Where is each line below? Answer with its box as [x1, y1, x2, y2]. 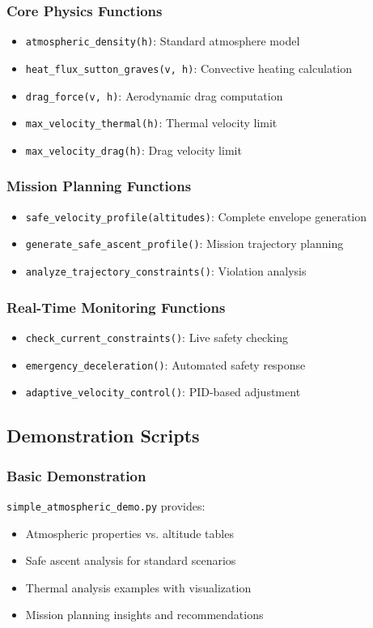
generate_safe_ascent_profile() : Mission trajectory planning [25, 235, 344, 252]
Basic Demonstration [6, 465, 146, 485]
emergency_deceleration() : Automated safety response [25, 356, 306, 373]
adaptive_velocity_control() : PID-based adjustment [25, 383, 301, 400]
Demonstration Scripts [6, 423, 200, 448]
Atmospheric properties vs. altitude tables [25, 524, 234, 541]
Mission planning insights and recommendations [25, 606, 264, 623]
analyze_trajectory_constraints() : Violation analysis [25, 263, 307, 280]
